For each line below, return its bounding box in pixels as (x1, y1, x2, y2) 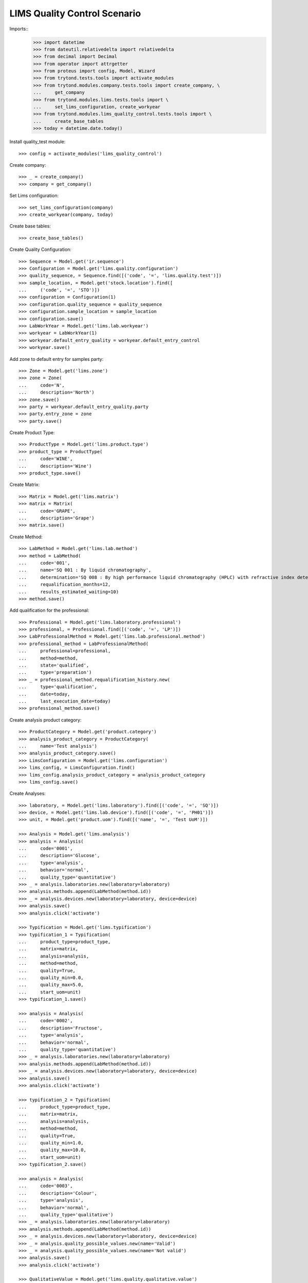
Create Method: (9, 534, 43, 540)
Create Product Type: (9, 430, 55, 436)
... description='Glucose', (18, 852, 100, 859)
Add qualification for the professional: (9, 607, 89, 613)
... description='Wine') (18, 463, 92, 469)
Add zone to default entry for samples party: (9, 356, 104, 362)
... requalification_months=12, (18, 581, 111, 588)
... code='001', (18, 560, 70, 566)
